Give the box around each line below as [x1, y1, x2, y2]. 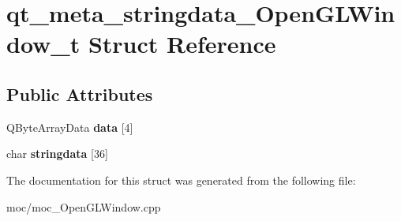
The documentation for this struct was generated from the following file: [6, 171, 356, 188]
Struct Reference [88, 28, 276, 60]
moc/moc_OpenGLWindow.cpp [6, 198, 161, 215]
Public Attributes [6, 81, 153, 106]
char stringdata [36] [6, 145, 108, 162]
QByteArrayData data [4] [6, 118, 133, 135]
